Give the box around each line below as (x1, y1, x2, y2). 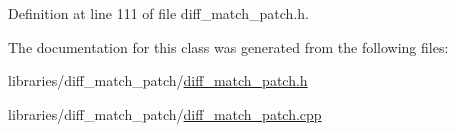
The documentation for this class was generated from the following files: (8, 36, 449, 57)
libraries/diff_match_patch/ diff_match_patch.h (8, 70, 308, 91)
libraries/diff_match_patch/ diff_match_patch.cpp (8, 103, 322, 124)
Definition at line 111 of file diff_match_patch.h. (8, 3, 309, 23)
